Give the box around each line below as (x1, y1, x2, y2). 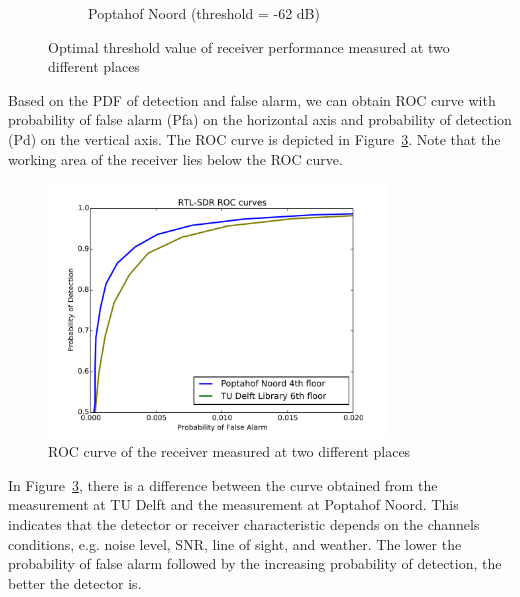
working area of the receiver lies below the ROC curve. (8, 148, 343, 169)
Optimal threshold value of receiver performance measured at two (48, 36, 450, 57)
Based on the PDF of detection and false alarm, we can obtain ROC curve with (8, 89, 496, 110)
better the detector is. (8, 572, 142, 593)
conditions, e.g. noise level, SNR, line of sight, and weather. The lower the (8, 533, 462, 554)
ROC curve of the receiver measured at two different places (48, 441, 411, 462)
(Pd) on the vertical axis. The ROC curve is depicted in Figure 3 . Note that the (8, 128, 501, 149)
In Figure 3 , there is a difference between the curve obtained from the (8, 474, 438, 495)
